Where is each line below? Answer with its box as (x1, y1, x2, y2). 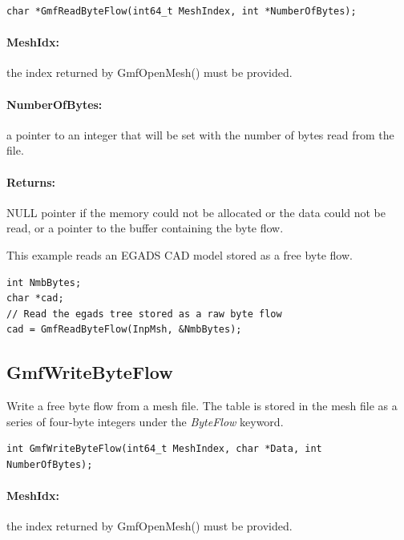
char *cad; (6, 292, 64, 304)
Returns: (6, 173, 56, 190)
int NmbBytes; (6, 276, 82, 288)
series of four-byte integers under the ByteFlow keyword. (6, 413, 284, 429)
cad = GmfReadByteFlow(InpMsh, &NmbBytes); (6, 324, 242, 336)
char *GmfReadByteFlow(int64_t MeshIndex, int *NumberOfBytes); (6, 6, 357, 17)
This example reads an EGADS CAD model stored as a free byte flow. (6, 246, 353, 263)
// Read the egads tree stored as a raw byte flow (6, 308, 282, 320)
